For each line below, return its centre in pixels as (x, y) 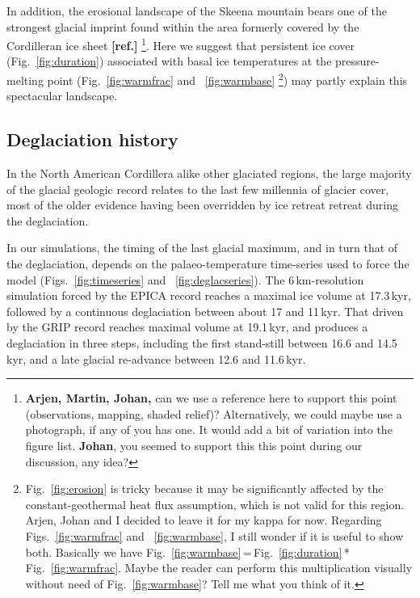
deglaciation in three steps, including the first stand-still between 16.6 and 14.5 (202, 343)
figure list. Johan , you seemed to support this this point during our (194, 445)
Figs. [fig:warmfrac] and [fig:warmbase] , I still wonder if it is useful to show (214, 535)
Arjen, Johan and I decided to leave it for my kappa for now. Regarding (204, 520)
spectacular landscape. (62, 96)
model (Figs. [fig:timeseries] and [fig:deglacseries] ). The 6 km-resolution (185, 279)
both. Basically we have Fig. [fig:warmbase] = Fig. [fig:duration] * (187, 552)
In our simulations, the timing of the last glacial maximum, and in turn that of (202, 248)
